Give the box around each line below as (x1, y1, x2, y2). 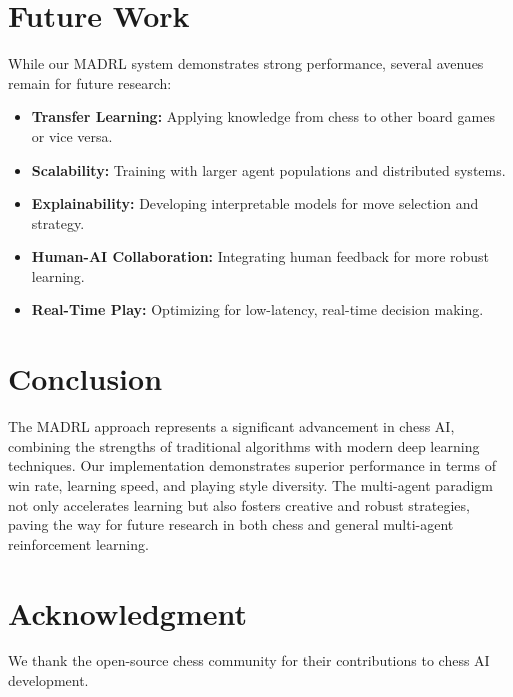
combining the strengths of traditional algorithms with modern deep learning (8, 435, 480, 456)
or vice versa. (31, 125, 113, 146)
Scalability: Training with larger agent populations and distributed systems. (31, 159, 506, 180)
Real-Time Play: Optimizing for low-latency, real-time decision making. (31, 299, 484, 320)
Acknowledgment (8, 592, 247, 633)
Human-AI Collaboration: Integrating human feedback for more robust (31, 246, 490, 267)
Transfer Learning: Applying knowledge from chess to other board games (31, 106, 495, 127)
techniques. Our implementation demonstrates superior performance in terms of (8, 455, 496, 476)
